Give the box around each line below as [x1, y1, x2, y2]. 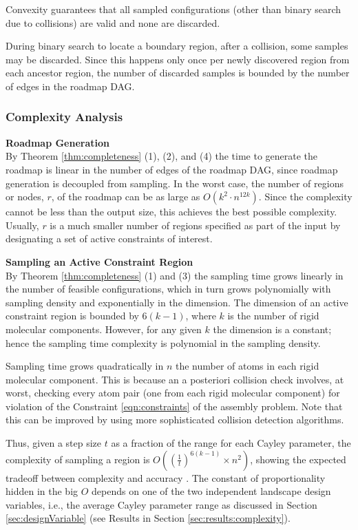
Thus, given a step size [6, 436, 102, 450]
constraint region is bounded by [6, 308, 139, 323]
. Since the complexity [258, 189, 352, 204]
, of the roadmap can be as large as [51, 189, 200, 204]
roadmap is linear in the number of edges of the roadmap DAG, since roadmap [6, 162, 338, 176]
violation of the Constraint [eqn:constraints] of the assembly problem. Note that [6, 399, 343, 413]
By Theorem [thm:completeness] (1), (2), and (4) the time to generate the [6, 149, 318, 163]
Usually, [6, 218, 39, 232]
